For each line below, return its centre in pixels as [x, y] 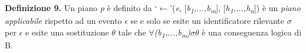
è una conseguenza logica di [252, 32]
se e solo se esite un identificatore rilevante [207, 21]
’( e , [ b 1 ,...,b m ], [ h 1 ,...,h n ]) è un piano [235, 8]
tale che [132, 32]
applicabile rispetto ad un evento [63, 21]
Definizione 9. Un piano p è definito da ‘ [81, 8]
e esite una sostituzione [67, 32]
